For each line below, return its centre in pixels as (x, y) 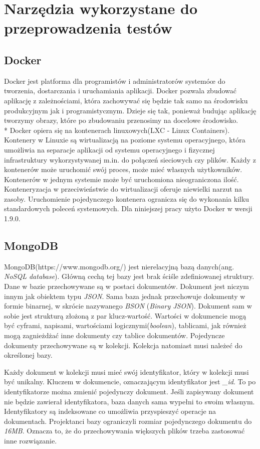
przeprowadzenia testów (88, 28)
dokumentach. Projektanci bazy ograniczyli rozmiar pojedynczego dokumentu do (128, 421)
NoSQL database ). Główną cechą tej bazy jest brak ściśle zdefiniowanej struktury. (129, 276)
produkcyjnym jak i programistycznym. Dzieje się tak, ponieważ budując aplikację (130, 110)
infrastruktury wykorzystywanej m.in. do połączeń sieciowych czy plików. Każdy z (130, 159)
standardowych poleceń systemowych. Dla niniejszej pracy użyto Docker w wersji (128, 208)
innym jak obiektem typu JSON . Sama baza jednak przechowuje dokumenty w (125, 296)
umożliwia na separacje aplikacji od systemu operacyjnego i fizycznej (109, 149)
